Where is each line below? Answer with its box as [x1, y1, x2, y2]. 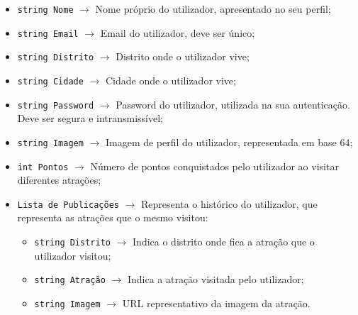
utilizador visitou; [34, 248, 111, 262]
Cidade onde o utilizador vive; [105, 72, 236, 87]
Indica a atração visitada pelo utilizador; [127, 272, 304, 287]
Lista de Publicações [17, 199, 119, 210]
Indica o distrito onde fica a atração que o [133, 234, 315, 249]
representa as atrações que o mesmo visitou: [17, 210, 208, 225]
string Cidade [17, 76, 84, 87]
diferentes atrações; [17, 172, 101, 187]
